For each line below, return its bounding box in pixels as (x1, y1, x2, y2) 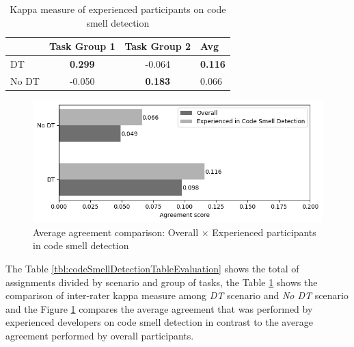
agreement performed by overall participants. (5, 328, 194, 342)
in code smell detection (33, 238, 129, 253)
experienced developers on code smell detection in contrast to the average (5, 315, 313, 329)
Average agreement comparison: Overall (33, 224, 199, 239)
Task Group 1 (49, 39, 115, 53)
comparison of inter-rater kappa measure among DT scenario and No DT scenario (5, 288, 349, 303)
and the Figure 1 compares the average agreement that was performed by (5, 301, 313, 316)
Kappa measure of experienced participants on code (10, 2, 226, 16)
